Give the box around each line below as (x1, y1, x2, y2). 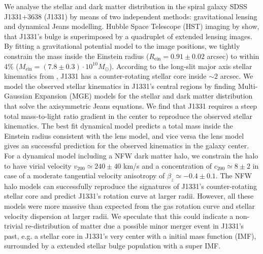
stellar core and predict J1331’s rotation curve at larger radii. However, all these (4, 190, 254, 201)
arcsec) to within (207, 50, 259, 61)
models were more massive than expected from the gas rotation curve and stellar (4, 201, 255, 211)
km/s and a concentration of (123, 160, 212, 171)
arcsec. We (220, 71, 253, 81)
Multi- (238, 80, 258, 91)
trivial (4, 220, 23, 231)
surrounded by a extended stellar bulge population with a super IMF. (4, 240, 221, 251)
